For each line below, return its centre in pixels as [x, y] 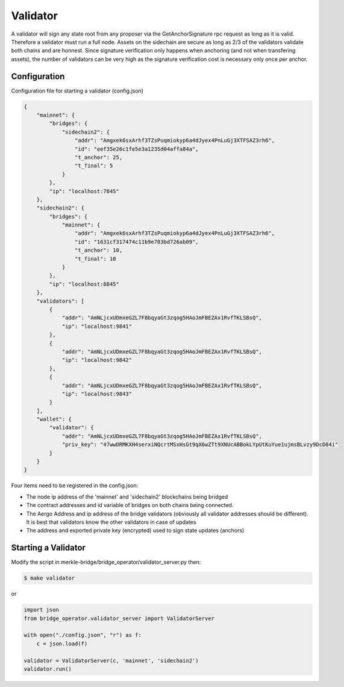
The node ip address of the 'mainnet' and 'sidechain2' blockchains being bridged [127, 497]
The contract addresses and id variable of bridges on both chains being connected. [130, 505]
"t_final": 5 [94, 166]
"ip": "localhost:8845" [84, 284]
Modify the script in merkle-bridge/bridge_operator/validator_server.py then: [106, 562]
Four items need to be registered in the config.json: [75, 485]
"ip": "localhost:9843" [97, 394]
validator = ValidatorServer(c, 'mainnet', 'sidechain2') [111, 660]
